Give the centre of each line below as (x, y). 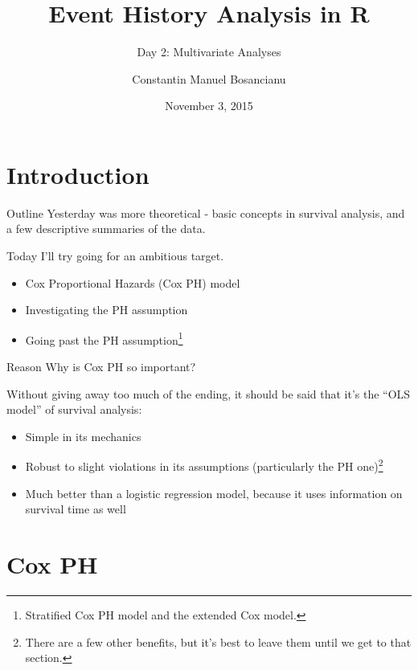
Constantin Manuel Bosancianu (209, 78)
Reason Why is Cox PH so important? (101, 367)
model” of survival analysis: (74, 409)
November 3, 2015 (209, 106)
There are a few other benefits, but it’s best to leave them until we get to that (218, 641)
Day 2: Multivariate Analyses (209, 52)
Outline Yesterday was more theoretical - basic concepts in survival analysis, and (206, 212)
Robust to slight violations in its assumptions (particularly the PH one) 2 (204, 465)
